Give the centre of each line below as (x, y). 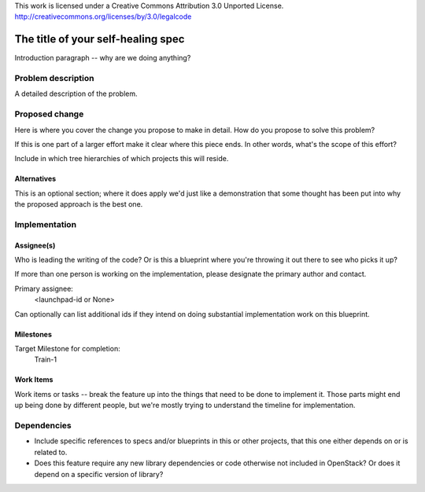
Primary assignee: (44, 288)
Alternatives (35, 179)
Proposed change (49, 114)
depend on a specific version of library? (99, 474)
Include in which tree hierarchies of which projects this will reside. (122, 159)
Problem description (54, 79)
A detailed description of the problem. (76, 94)
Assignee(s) (35, 245)
